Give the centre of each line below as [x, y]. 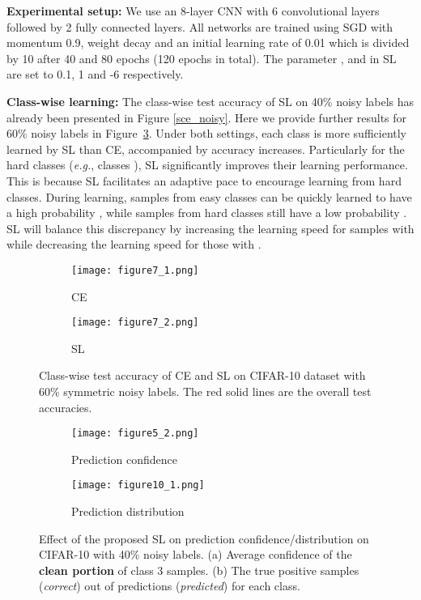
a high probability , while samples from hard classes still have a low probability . [207, 213]
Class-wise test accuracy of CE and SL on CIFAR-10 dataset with [202, 375]
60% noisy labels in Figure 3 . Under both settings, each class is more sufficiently [207, 133]
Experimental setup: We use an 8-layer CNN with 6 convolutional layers [193, 11]
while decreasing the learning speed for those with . [134, 244]
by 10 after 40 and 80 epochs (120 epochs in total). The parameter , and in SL [202, 58]
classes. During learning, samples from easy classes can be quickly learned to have [209, 196]
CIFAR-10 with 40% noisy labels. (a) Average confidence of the [196, 554]
